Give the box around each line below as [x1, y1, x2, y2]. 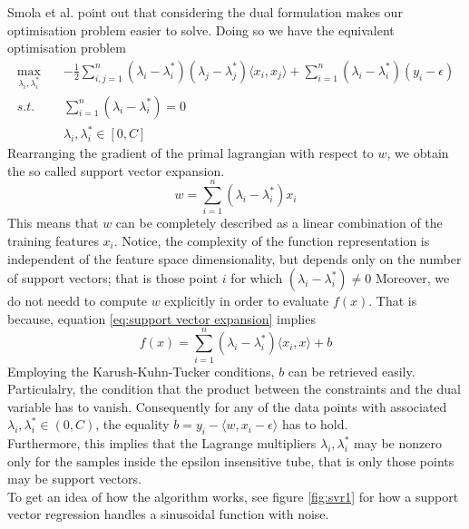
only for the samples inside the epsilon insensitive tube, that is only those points [7, 451, 454, 470]
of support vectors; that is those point [7, 269, 219, 288]
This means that [7, 213, 99, 232]
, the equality [95, 415, 170, 434]
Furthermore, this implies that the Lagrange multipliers [7, 434, 317, 453]
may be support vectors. [7, 469, 142, 488]
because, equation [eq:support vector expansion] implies [7, 309, 316, 328]
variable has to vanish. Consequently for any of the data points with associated [7, 397, 447, 416]
